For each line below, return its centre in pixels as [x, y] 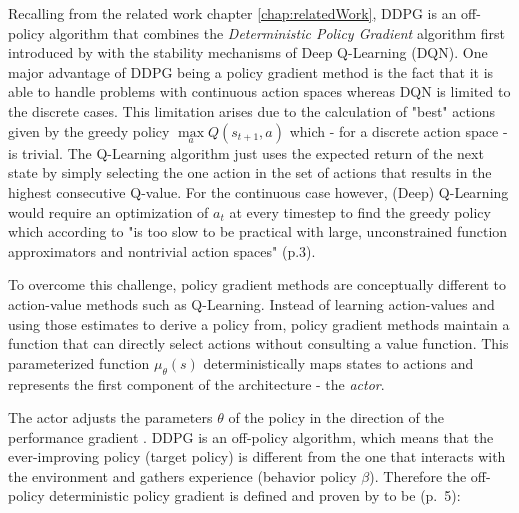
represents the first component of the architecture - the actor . [196, 383]
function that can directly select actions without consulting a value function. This [258, 343]
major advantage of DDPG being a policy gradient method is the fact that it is [251, 71]
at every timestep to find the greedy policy [360, 211]
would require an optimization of [108, 211]
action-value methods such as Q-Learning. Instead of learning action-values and [251, 303]
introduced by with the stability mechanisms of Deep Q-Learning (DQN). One [248, 52]
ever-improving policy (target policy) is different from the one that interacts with [257, 456]
